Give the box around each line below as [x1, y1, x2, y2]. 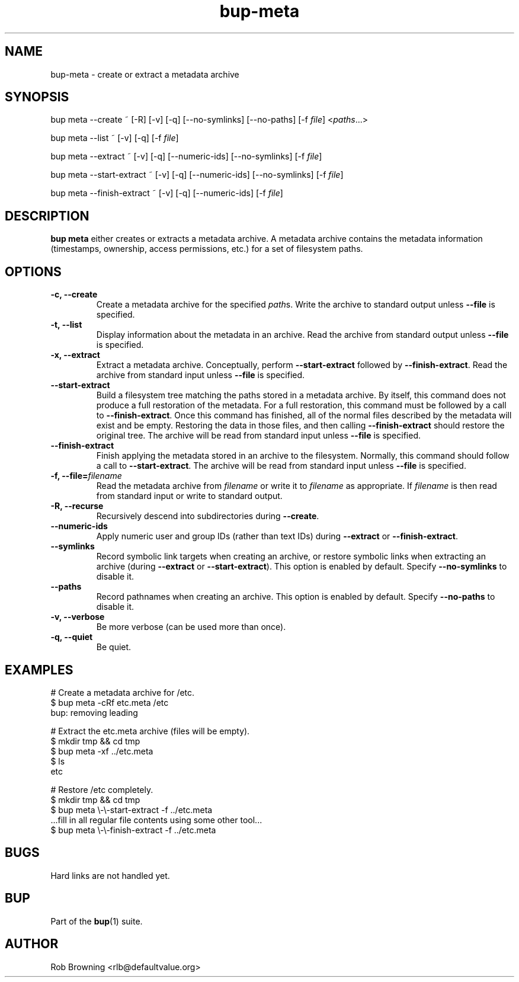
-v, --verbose [50, 612, 105, 622]
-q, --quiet [50, 632, 93, 642]
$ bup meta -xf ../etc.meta [50, 746, 153, 756]
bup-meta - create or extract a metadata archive [50, 69, 239, 79]
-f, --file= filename [50, 471, 122, 481]
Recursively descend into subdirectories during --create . [96, 511, 319, 522]
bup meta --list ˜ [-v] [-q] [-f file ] [50, 133, 179, 143]
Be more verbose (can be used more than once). [96, 622, 286, 632]
